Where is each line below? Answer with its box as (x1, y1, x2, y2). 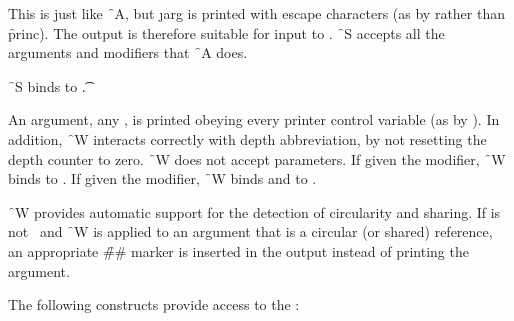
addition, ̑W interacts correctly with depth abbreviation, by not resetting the (8, 128, 487, 149)
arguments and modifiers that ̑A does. (8, 42, 248, 63)
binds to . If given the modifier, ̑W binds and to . (8, 168, 317, 189)
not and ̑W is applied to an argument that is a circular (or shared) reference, (8, 221, 493, 242)
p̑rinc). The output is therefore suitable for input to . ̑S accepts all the (8, 22, 445, 43)
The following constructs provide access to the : (8, 294, 300, 315)
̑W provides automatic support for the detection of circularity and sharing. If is (8, 201, 501, 222)
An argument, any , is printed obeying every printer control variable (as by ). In (8, 109, 500, 130)
